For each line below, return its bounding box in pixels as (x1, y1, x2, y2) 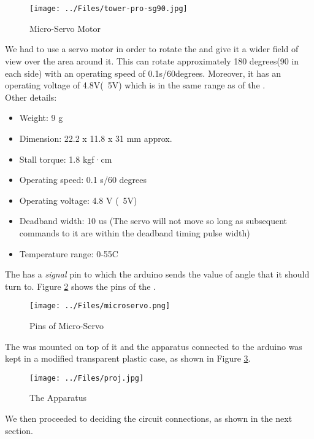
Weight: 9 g (19, 111, 63, 124)
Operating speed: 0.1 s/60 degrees (19, 173, 147, 186)
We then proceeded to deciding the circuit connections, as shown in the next (5, 412, 293, 425)
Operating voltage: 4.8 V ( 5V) (19, 193, 137, 206)
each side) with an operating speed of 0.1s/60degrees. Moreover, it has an (5, 66, 281, 79)
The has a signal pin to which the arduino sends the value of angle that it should (5, 268, 310, 281)
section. (5, 424, 33, 437)
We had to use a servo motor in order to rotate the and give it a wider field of (5, 42, 299, 55)
